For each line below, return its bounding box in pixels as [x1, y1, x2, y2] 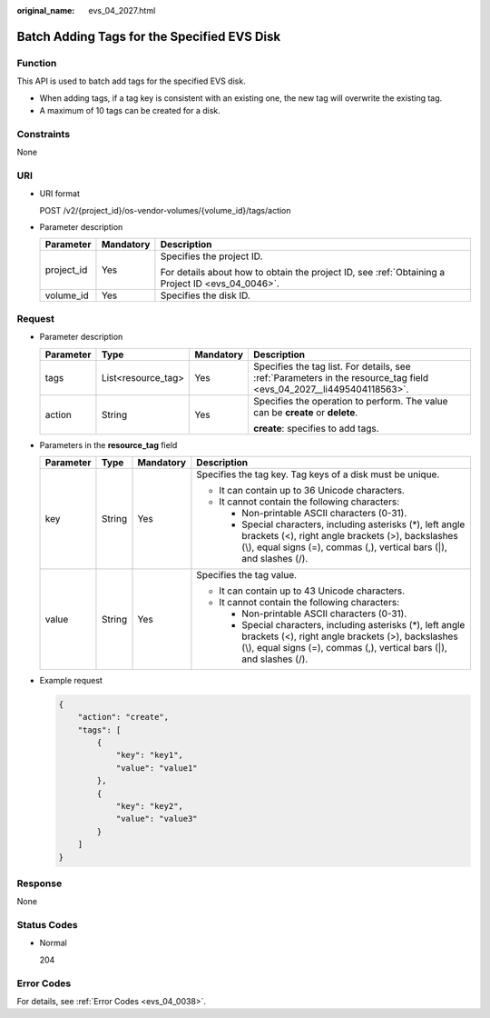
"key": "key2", [115, 801, 183, 812]
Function [16, 56, 57, 69]
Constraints [16, 127, 71, 140]
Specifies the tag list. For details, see [253, 360, 411, 373]
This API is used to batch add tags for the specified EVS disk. [16, 75, 246, 86]
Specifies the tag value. [196, 568, 298, 581]
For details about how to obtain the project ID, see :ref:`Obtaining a [160, 266, 445, 279]
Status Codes [16, 919, 78, 932]
